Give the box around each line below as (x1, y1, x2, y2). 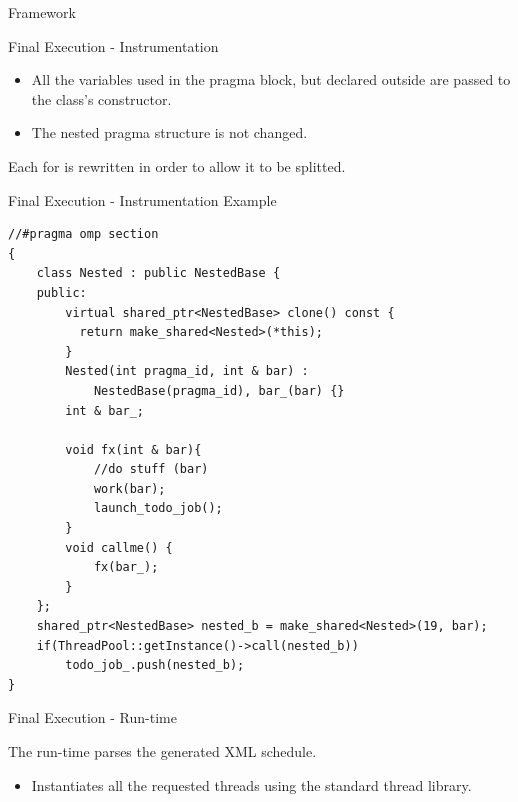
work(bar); (93, 481, 166, 496)
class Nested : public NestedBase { (36, 266, 281, 281)
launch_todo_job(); (93, 501, 223, 516)
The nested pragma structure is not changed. (31, 122, 308, 143)
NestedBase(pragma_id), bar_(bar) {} (93, 383, 345, 398)
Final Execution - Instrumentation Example (8, 189, 277, 210)
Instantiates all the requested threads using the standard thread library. (31, 774, 472, 795)
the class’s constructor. (31, 88, 172, 109)
